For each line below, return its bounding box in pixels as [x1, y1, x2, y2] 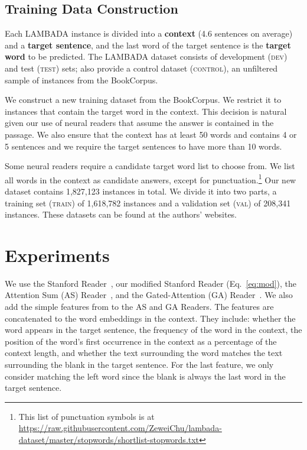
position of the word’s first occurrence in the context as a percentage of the [5, 335, 277, 347]
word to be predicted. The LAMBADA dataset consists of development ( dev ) [5, 50, 288, 63]
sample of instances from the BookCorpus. [5, 73, 158, 86]
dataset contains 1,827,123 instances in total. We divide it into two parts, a [5, 184, 277, 197]
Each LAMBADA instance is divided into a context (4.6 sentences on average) [5, 27, 293, 40]
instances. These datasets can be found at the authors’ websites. [5, 208, 237, 221]
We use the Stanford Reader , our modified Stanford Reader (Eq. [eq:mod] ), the [5, 277, 297, 289]
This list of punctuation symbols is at [18, 410, 155, 422]
